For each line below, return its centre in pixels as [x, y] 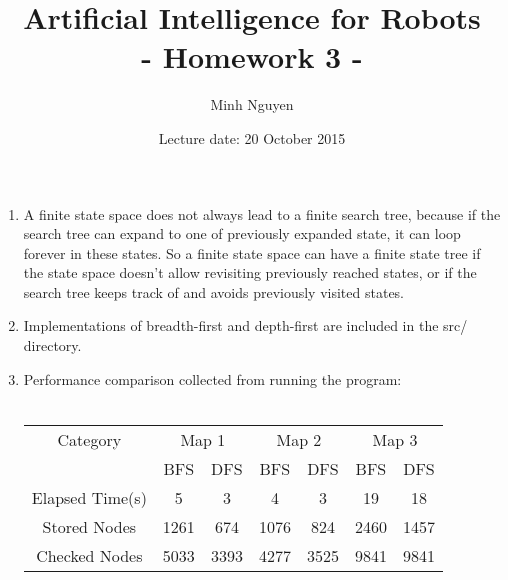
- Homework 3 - [252, 56]
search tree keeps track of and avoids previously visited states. [214, 291]
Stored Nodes [89, 526]
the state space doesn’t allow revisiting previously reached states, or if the [250, 272]
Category [89, 439]
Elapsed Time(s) [89, 497]
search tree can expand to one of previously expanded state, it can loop [242, 233]
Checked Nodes [89, 555]
